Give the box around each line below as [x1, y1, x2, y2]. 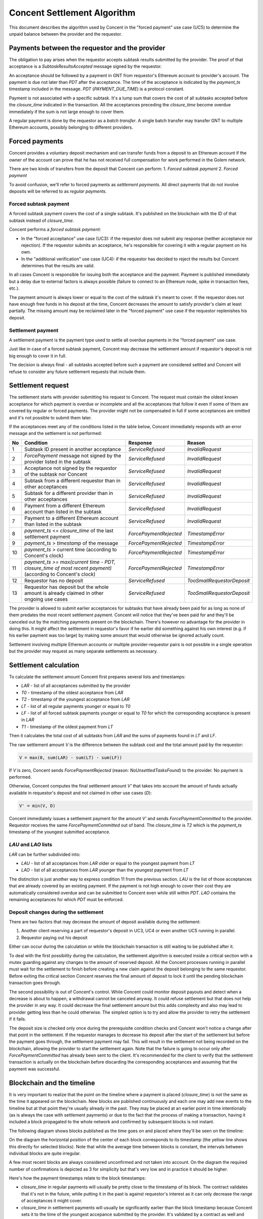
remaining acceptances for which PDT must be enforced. [9, 896, 124, 902]
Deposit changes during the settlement [9, 908, 104, 915]
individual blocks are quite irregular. [9, 1150, 81, 1156]
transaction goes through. [9, 980, 61, 986]
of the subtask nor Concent [24, 471, 87, 477]
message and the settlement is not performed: [9, 431, 102, 436]
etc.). [9, 285, 19, 291]
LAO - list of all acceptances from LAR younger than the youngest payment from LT [21, 867, 188, 873]
